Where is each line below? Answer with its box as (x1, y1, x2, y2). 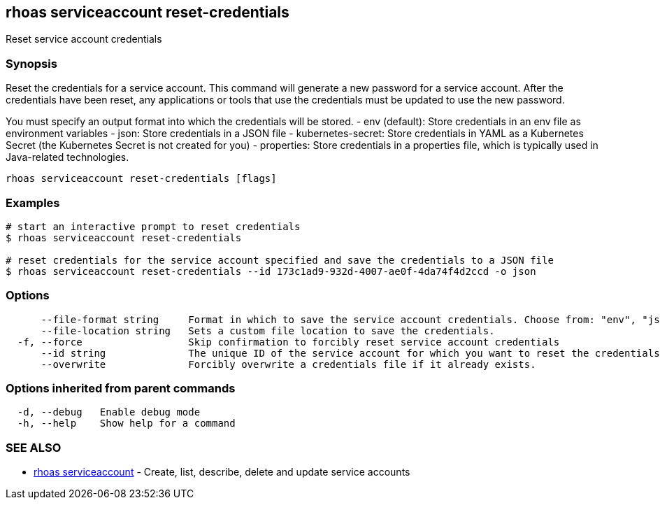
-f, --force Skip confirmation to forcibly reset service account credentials (17, 336, 560, 348)
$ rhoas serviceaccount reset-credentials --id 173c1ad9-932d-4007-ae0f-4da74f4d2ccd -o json (6, 265, 536, 277)
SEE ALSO (6, 440, 62, 455)
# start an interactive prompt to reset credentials (6, 220, 301, 232)
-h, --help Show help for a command (17, 418, 236, 429)
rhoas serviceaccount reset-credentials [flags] (6, 173, 277, 185)
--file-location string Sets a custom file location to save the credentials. (41, 325, 495, 336)
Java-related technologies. (6, 151, 129, 164)
